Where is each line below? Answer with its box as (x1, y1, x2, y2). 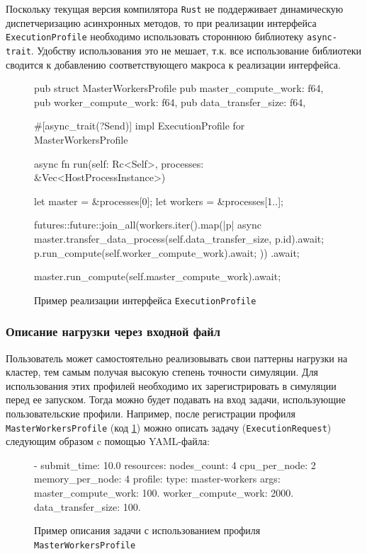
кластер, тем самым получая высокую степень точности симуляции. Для (6, 364, 319, 379)
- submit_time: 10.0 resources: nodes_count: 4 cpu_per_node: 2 (34, 457, 316, 472)
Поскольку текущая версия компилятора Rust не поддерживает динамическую (6, 1, 344, 16)
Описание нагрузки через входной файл (6, 323, 220, 340)
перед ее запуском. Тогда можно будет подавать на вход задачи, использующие (6, 392, 346, 407)
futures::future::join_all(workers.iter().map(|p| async (34, 217, 261, 232)
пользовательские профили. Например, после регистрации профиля (6, 405, 296, 420)
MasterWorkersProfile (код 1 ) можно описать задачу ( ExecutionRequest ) (6, 420, 332, 434)
